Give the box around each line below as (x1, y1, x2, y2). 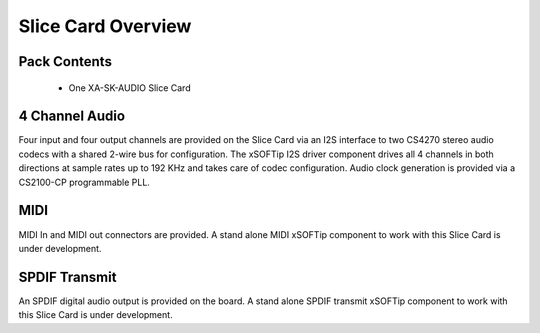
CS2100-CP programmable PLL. (18, 176, 150, 188)
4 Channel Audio (18, 108, 125, 125)
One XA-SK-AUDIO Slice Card (68, 81, 191, 94)
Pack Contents (18, 53, 112, 70)
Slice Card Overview (18, 15, 192, 37)
